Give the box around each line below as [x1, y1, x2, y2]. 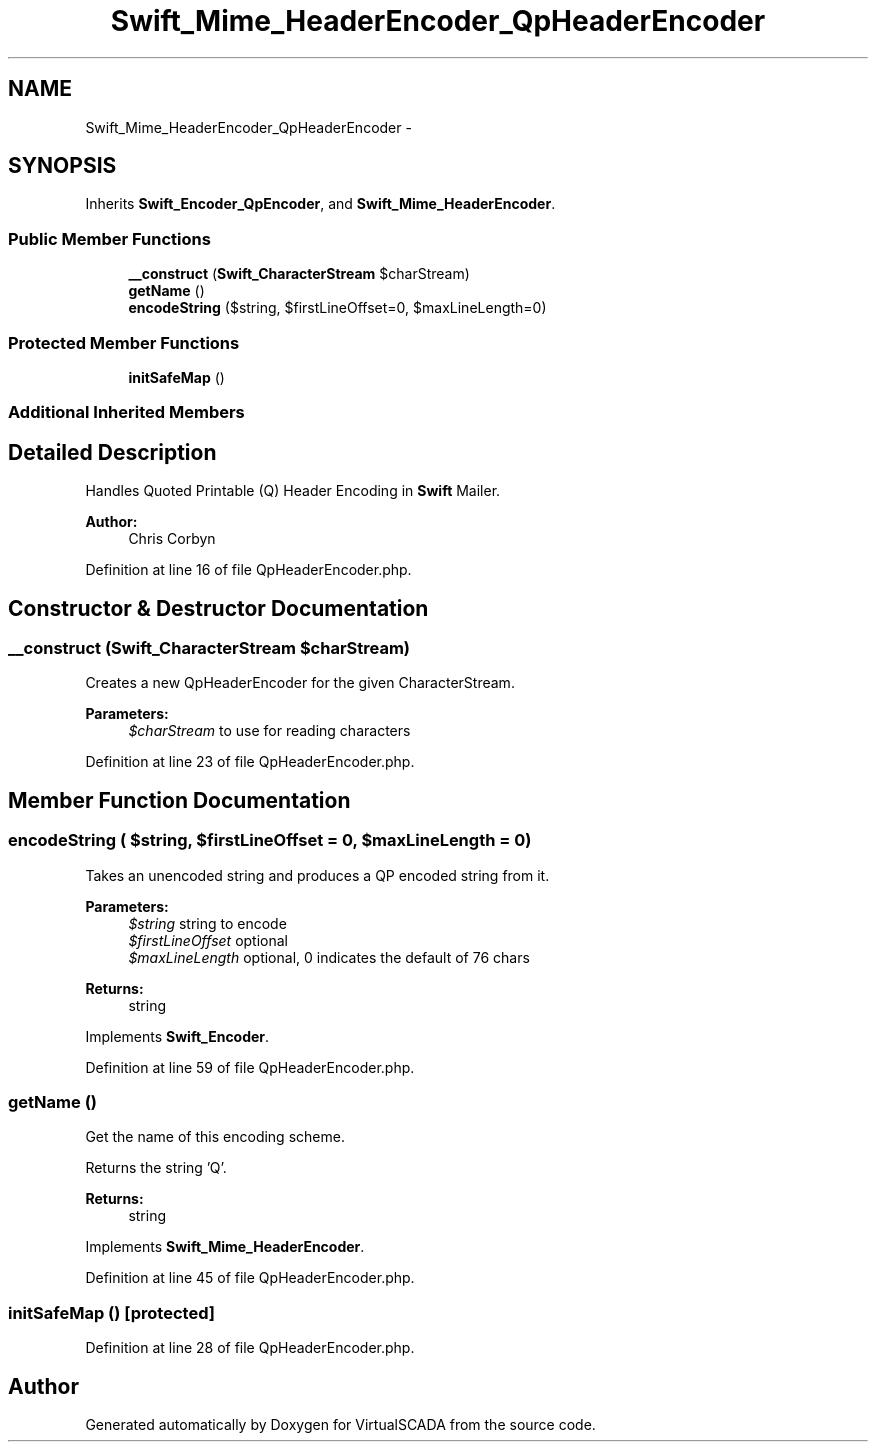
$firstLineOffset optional [128, 931, 289, 949]
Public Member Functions [8, 228, 211, 249]
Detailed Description [8, 439, 217, 465]
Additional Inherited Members [8, 402, 245, 423]
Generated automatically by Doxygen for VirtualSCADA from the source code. [85, 1415, 596, 1433]
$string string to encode [128, 914, 287, 932]
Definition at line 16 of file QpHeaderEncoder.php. [85, 561, 412, 579]
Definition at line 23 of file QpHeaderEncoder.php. [85, 753, 415, 771]
